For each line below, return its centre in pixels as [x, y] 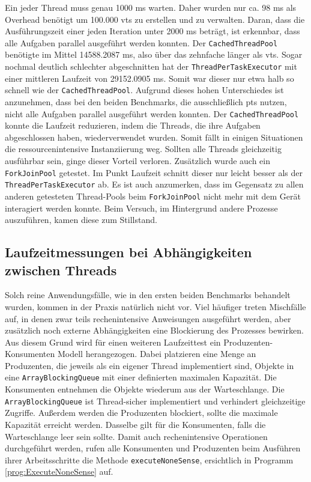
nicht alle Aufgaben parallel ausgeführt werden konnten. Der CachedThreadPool [152, 113]
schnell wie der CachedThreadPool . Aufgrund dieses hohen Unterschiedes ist [144, 90]
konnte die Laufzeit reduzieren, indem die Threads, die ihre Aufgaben [133, 125]
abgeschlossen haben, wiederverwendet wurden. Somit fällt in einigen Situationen [154, 137]
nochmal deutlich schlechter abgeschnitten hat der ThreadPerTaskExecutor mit [151, 66]
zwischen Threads [61, 270]
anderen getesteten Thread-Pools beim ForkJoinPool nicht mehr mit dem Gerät [153, 196]
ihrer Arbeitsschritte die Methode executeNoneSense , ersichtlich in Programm [149, 459]
